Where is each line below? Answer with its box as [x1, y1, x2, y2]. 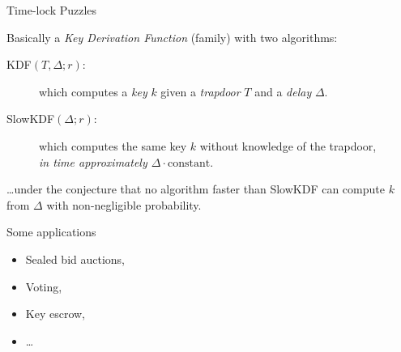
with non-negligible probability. [46, 196, 202, 213]
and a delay [254, 83, 312, 100]
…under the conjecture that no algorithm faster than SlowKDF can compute [6, 180, 385, 197]
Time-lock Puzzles [6, 2, 97, 18]
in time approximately [39, 153, 147, 170]
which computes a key [39, 83, 147, 100]
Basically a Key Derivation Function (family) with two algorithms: [6, 28, 338, 45]
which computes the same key [39, 137, 187, 154]
